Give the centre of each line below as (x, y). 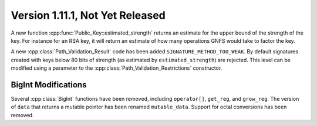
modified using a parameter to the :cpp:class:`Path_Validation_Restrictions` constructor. (117, 68)
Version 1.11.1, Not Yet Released (88, 15)
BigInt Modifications (49, 85)
